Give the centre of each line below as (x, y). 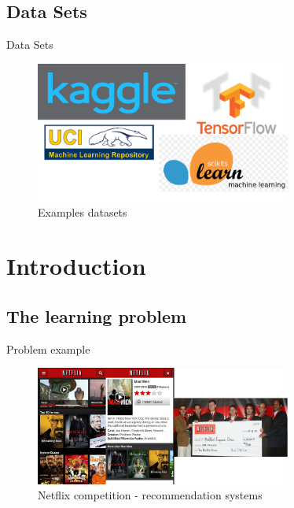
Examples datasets (83, 211)
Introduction (76, 266)
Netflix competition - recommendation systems (150, 495)
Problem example (48, 349)
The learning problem (97, 315)
